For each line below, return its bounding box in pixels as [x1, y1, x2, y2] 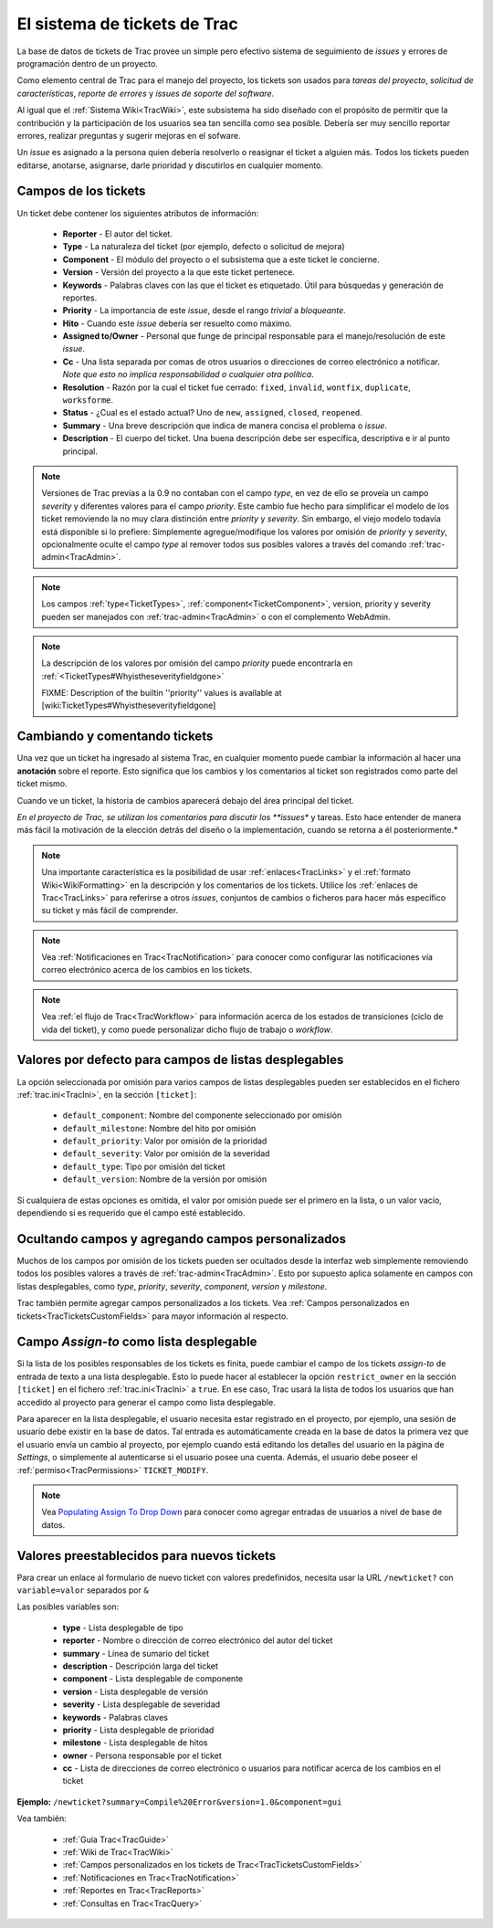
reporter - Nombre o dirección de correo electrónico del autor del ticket [62, 1635, 333, 1646]
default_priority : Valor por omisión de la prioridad [62, 1135, 267, 1146]
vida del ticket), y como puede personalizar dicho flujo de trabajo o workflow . [41, 1024, 333, 1035]
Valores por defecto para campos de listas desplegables [16, 1052, 344, 1068]
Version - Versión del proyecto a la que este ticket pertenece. [62, 267, 296, 278]
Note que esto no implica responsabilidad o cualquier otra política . [62, 369, 314, 380]
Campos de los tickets [16, 184, 146, 199]
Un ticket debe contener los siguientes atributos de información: [16, 207, 259, 218]
